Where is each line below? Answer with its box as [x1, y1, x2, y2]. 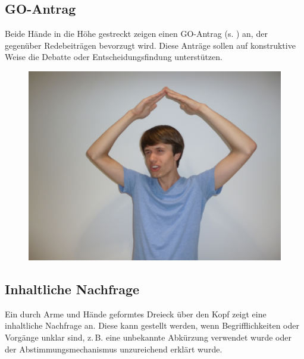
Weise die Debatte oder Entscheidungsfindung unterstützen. [5, 51, 222, 63]
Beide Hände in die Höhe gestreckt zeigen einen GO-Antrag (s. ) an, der [5, 27, 268, 40]
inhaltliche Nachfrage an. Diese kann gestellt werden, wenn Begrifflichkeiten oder [5, 319, 299, 332]
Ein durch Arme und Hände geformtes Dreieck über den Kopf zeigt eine [5, 307, 267, 320]
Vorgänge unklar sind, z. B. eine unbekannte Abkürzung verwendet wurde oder [5, 330, 292, 343]
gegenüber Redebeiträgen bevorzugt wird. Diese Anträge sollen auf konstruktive [5, 39, 296, 51]
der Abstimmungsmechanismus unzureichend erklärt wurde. [5, 342, 222, 355]
